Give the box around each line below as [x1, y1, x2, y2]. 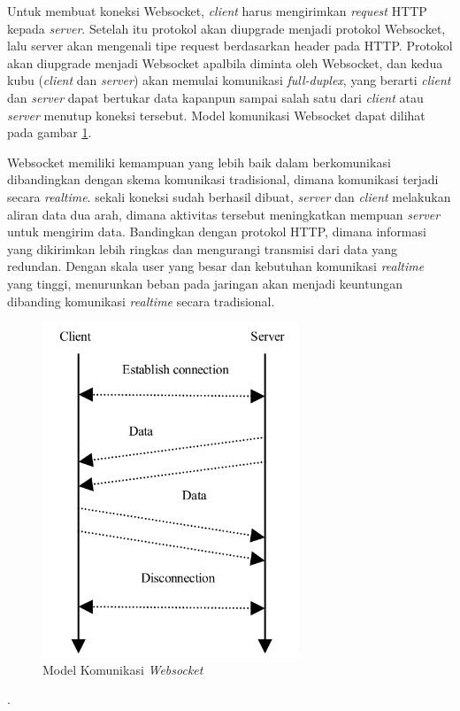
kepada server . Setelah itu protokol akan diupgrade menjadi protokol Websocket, [7, 19, 446, 37]
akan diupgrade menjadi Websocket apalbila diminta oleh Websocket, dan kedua [7, 53, 443, 72]
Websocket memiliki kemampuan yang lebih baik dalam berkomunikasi [7, 152, 391, 171]
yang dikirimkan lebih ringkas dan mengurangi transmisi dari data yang [7, 239, 398, 258]
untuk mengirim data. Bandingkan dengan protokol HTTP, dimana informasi [7, 222, 426, 241]
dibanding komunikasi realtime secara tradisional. [7, 291, 275, 310]
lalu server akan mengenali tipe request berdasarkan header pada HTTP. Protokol [7, 36, 453, 55]
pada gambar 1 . [7, 123, 92, 142]
